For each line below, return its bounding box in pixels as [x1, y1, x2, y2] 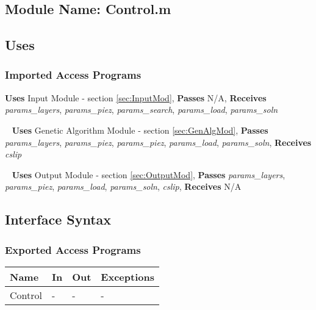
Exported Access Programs [5, 242, 141, 257]
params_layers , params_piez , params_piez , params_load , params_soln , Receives [5, 135, 312, 148]
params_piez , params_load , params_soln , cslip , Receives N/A [5, 180, 242, 193]
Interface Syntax [5, 210, 112, 229]
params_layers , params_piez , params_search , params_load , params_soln [5, 103, 278, 116]
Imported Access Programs [5, 67, 142, 82]
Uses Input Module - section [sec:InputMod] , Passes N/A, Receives [5, 91, 267, 104]
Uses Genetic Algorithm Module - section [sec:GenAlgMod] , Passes [12, 123, 268, 136]
